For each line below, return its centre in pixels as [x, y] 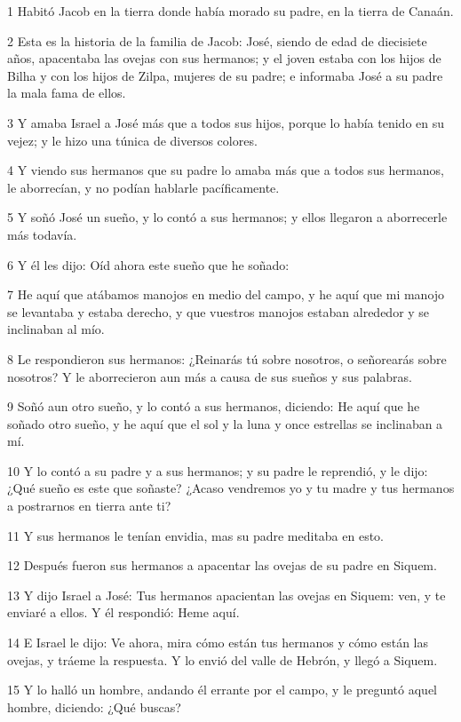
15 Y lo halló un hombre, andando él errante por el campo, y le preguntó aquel [222, 690]
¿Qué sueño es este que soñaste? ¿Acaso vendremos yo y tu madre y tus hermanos [231, 488]
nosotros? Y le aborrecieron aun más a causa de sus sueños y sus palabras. [210, 376]
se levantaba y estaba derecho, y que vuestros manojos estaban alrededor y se [219, 311]
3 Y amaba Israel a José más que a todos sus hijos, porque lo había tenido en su [226, 122]
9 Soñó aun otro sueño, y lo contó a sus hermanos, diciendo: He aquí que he [214, 406]
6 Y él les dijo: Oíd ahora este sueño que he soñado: [148, 264]
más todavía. [42, 234]
